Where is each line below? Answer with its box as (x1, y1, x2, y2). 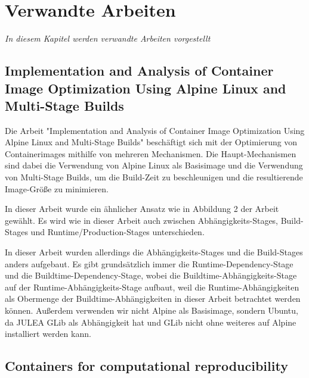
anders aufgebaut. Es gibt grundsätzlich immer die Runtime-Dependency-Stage (5, 257, 293, 270)
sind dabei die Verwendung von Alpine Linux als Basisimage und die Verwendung (5, 159, 303, 171)
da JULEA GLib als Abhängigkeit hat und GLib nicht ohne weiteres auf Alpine (5, 315, 296, 328)
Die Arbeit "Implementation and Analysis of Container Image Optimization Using (5, 124, 305, 136)
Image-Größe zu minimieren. (5, 182, 109, 195)
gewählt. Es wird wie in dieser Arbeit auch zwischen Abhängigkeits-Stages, (5, 214, 279, 226)
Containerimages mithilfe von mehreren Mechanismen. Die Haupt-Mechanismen (5, 147, 296, 160)
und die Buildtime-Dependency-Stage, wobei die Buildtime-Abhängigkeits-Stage (5, 269, 297, 282)
